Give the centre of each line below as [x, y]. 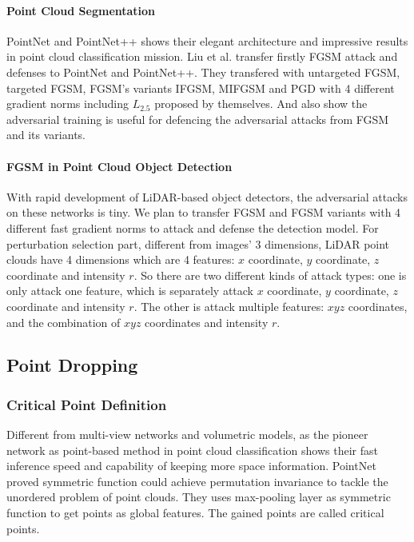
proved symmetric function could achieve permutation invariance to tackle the [197, 481]
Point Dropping [72, 365]
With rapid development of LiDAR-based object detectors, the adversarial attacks [207, 196]
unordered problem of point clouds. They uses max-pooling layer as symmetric [199, 497]
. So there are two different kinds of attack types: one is [270, 275]
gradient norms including [68, 104]
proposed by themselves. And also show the [261, 104]
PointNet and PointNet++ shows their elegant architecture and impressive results [207, 40]
